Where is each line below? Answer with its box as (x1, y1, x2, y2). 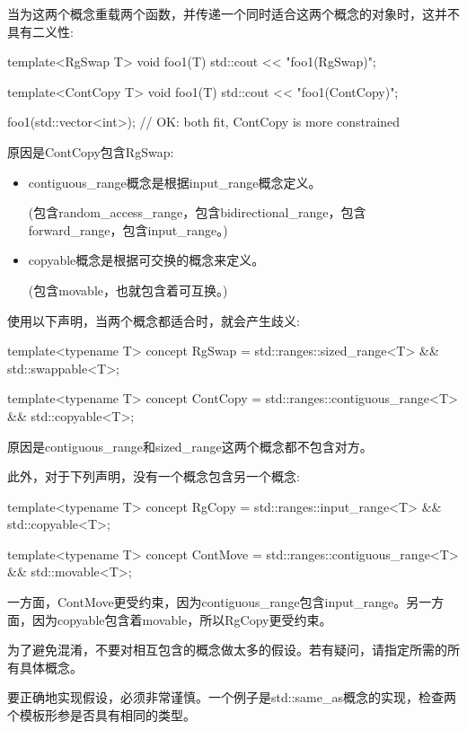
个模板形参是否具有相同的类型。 (7, 706, 196, 725)
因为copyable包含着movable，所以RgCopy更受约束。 (31, 610, 332, 629)
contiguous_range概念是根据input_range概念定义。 (28, 172, 322, 191)
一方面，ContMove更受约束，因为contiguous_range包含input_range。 (7, 593, 407, 611)
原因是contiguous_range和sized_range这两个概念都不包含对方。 (7, 436, 373, 455)
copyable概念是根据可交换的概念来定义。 (28, 251, 265, 269)
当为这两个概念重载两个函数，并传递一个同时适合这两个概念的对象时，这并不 (7, 4, 460, 22)
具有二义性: (7, 22, 74, 40)
